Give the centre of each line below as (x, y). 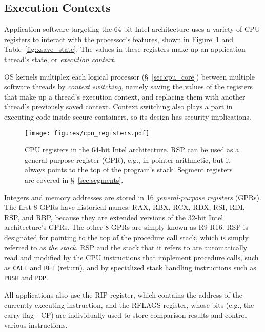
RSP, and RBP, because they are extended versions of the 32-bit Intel (114, 217)
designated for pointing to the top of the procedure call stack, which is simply (126, 237)
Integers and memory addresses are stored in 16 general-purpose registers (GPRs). (133, 197)
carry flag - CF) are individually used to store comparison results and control (126, 315)
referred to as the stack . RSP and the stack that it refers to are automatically (126, 247)
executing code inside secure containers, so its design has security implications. (128, 116)
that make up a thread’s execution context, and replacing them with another (125, 96)
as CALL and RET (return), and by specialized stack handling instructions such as (130, 267)
